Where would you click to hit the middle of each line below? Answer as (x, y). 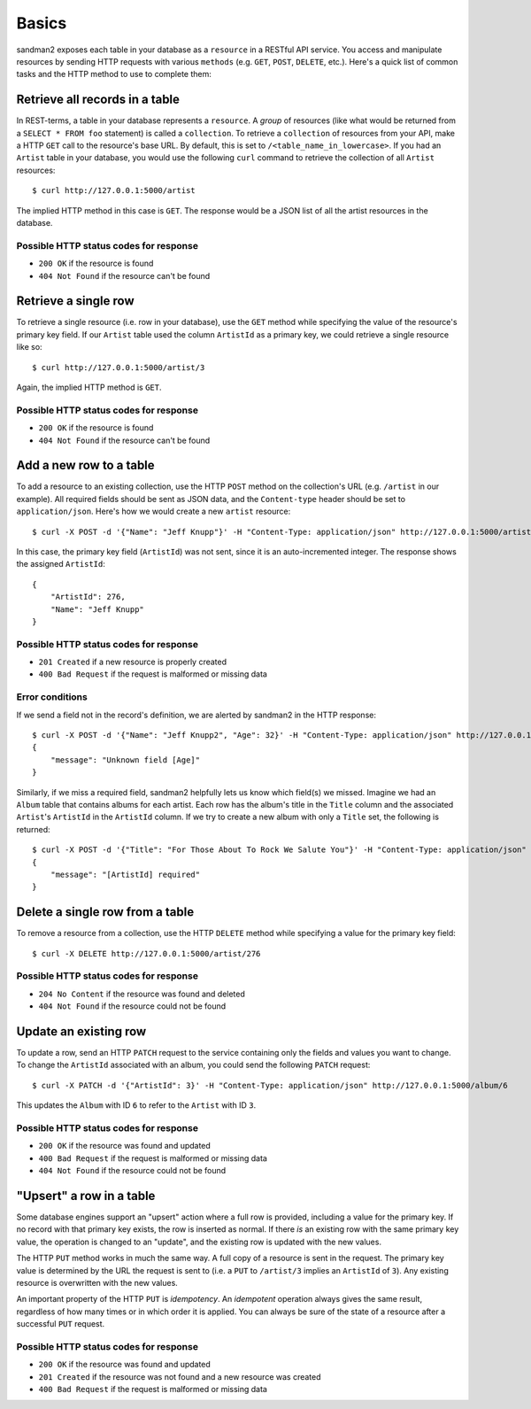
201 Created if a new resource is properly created (133, 662)
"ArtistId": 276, (88, 597)
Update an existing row (81, 1031)
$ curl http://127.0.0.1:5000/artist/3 (119, 367)
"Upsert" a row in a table (86, 1196)
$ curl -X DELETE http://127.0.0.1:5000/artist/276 (146, 953)
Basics (42, 23)
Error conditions (52, 697)
